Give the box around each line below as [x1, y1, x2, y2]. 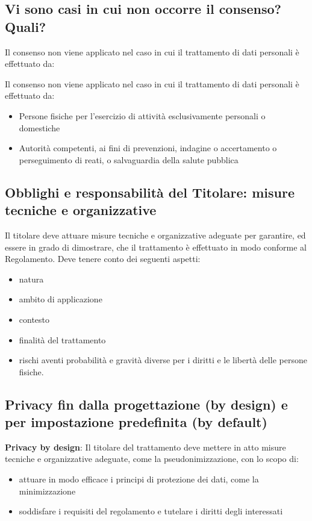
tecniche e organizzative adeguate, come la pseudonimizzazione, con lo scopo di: [5, 452, 299, 465]
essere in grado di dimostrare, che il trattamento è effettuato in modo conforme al [5, 240, 307, 253]
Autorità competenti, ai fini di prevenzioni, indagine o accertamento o [19, 142, 277, 154]
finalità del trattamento [19, 333, 106, 346]
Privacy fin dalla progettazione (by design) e [5, 395, 288, 413]
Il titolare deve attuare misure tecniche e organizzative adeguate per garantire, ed [5, 228, 306, 241]
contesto [19, 313, 50, 325]
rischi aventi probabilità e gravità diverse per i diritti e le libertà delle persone [19, 354, 307, 366]
